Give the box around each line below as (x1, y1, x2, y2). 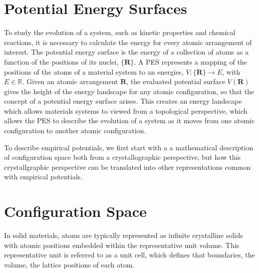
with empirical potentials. (4, 171, 83, 182)
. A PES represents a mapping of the (134, 56, 247, 67)
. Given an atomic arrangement (22, 76, 118, 87)
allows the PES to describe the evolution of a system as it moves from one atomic (4, 115, 255, 126)
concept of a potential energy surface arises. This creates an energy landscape (4, 96, 242, 106)
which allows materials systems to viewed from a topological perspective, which (4, 105, 247, 116)
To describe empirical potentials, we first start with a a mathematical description (4, 142, 253, 152)
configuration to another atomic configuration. (4, 125, 146, 136)
